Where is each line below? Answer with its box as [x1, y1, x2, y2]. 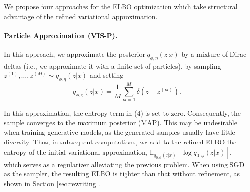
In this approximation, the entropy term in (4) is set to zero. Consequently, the [4, 108, 241, 118]
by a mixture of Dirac [181, 48, 247, 59]
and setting [89, 70, 124, 80]
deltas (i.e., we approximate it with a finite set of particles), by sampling [4, 60, 221, 71]
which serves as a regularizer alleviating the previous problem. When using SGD [4, 159, 245, 169]
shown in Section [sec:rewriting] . [4, 178, 100, 188]
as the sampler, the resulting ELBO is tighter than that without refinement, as [4, 168, 240, 179]
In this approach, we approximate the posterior [4, 48, 145, 59]
